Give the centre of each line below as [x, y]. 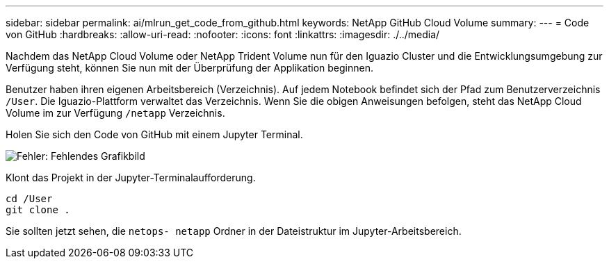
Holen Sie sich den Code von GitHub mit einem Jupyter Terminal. [154, 134]
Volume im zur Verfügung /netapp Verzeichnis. [115, 113]
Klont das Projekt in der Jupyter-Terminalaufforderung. [131, 178]
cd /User [29, 199]
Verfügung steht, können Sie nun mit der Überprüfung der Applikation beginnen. [189, 68]
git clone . [38, 210]
